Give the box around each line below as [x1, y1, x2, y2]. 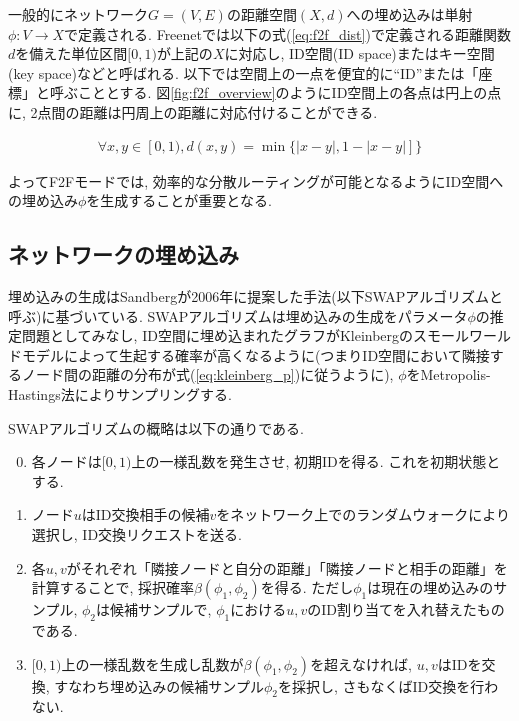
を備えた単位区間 [15, 43, 128, 64]
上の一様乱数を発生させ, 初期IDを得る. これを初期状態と [131, 451, 501, 472]
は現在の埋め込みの [367, 577, 494, 598]
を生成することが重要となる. [86, 190, 272, 211]
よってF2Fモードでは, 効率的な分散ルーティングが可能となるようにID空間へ [8, 170, 504, 191]
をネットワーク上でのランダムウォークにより [216, 504, 511, 525]
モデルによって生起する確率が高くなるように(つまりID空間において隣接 [21, 344, 490, 365]
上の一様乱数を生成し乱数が [61, 653, 244, 674]
